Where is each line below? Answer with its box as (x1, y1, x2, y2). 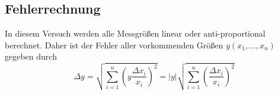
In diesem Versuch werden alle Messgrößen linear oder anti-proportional (5, 27, 266, 40)
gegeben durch (5, 50, 57, 63)
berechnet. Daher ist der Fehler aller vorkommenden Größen (5, 38, 223, 51)
